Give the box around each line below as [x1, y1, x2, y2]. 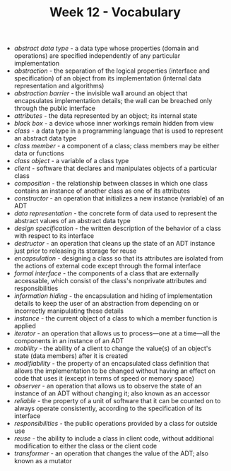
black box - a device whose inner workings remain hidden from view [13, 119, 214, 128]
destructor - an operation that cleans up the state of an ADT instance [13, 239, 215, 248]
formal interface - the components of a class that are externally [13, 269, 199, 278]
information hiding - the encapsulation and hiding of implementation [13, 292, 213, 300]
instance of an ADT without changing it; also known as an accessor [13, 389, 211, 398]
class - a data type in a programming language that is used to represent [13, 126, 224, 135]
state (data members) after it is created [13, 352, 129, 360]
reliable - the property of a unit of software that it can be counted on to [13, 397, 221, 405]
